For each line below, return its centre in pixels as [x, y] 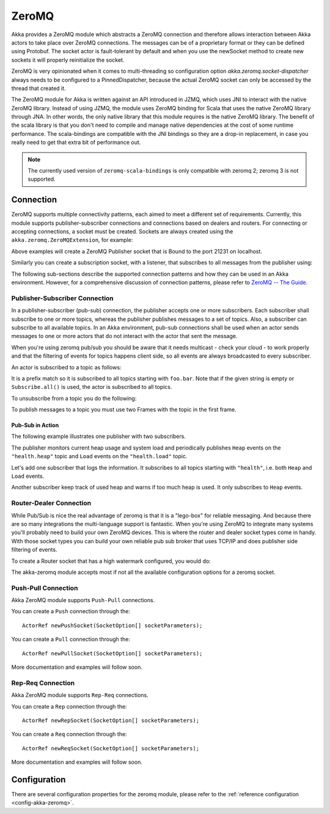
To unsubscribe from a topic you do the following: [74, 398]
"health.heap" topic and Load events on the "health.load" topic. [99, 456]
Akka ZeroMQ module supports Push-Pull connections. [83, 600]
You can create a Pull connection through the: [71, 639]
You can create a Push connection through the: [71, 611]
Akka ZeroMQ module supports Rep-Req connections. [80, 695]
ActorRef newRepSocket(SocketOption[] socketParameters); [111, 720]
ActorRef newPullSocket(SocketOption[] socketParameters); [112, 653]
